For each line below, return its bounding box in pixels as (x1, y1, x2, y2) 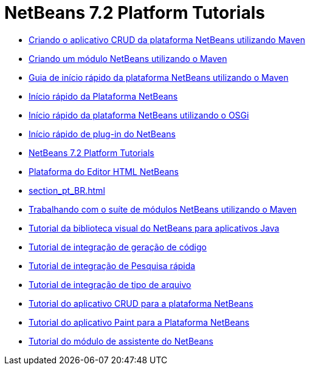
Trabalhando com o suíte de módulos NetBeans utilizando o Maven (29, 204, 297, 214)
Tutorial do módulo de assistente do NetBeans (29, 335, 213, 346)
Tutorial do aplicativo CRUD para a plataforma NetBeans (29, 298, 253, 309)
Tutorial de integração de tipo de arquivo (29, 279, 191, 290)
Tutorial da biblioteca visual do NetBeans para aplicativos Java (29, 222, 280, 233)
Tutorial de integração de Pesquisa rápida (29, 260, 196, 271)
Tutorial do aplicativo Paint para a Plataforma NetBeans (29, 317, 250, 327)
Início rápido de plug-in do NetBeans (29, 128, 176, 139)
